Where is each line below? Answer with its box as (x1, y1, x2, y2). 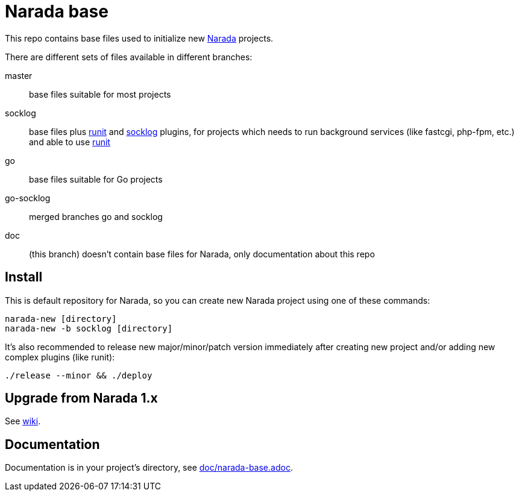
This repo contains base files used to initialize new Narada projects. (5, 33, 274, 43)
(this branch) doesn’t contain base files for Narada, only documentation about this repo (29, 248, 375, 259)
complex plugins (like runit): (5, 351, 115, 362)
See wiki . (5, 416, 41, 427)
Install (5, 269, 43, 285)
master (5, 70, 33, 81)
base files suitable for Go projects (29, 174, 163, 184)
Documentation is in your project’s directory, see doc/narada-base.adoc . (5, 462, 293, 473)
